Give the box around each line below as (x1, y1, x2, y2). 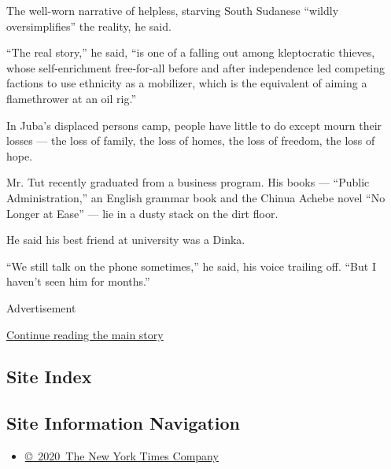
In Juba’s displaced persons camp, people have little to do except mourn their (6, 116, 382, 133)
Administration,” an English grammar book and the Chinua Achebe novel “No (6, 189, 385, 205)
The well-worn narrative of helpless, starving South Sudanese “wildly (6, 2, 339, 18)
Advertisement (6, 299, 76, 316)
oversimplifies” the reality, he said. (6, 17, 172, 34)
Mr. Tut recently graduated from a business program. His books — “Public (6, 174, 370, 190)
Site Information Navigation (6, 411, 240, 435)
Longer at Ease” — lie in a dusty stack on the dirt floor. (6, 205, 278, 221)
